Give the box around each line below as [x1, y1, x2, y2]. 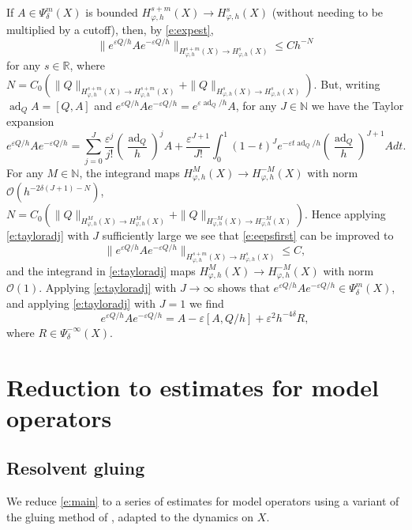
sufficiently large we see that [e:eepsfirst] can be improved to [102, 227, 394, 244]
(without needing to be [272, 4, 384, 20]
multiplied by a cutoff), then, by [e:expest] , [6, 21, 214, 38]
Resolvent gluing [6, 456, 145, 480]
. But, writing [313, 75, 380, 92]
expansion [6, 113, 54, 130]
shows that [218, 279, 270, 296]
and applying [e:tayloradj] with [6, 294, 156, 311]
